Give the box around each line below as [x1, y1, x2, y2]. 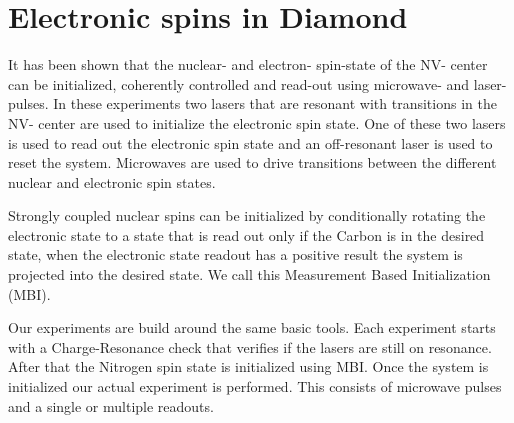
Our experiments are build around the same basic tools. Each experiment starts [8, 317, 496, 338]
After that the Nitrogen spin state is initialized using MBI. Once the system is [8, 356, 489, 377]
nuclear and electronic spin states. [8, 171, 216, 192]
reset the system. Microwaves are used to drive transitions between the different [8, 152, 497, 173]
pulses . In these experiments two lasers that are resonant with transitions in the [8, 93, 497, 114]
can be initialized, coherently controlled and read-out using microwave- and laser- [8, 73, 507, 94]
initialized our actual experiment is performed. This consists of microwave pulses [8, 376, 502, 397]
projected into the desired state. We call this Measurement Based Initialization [8, 264, 491, 285]
